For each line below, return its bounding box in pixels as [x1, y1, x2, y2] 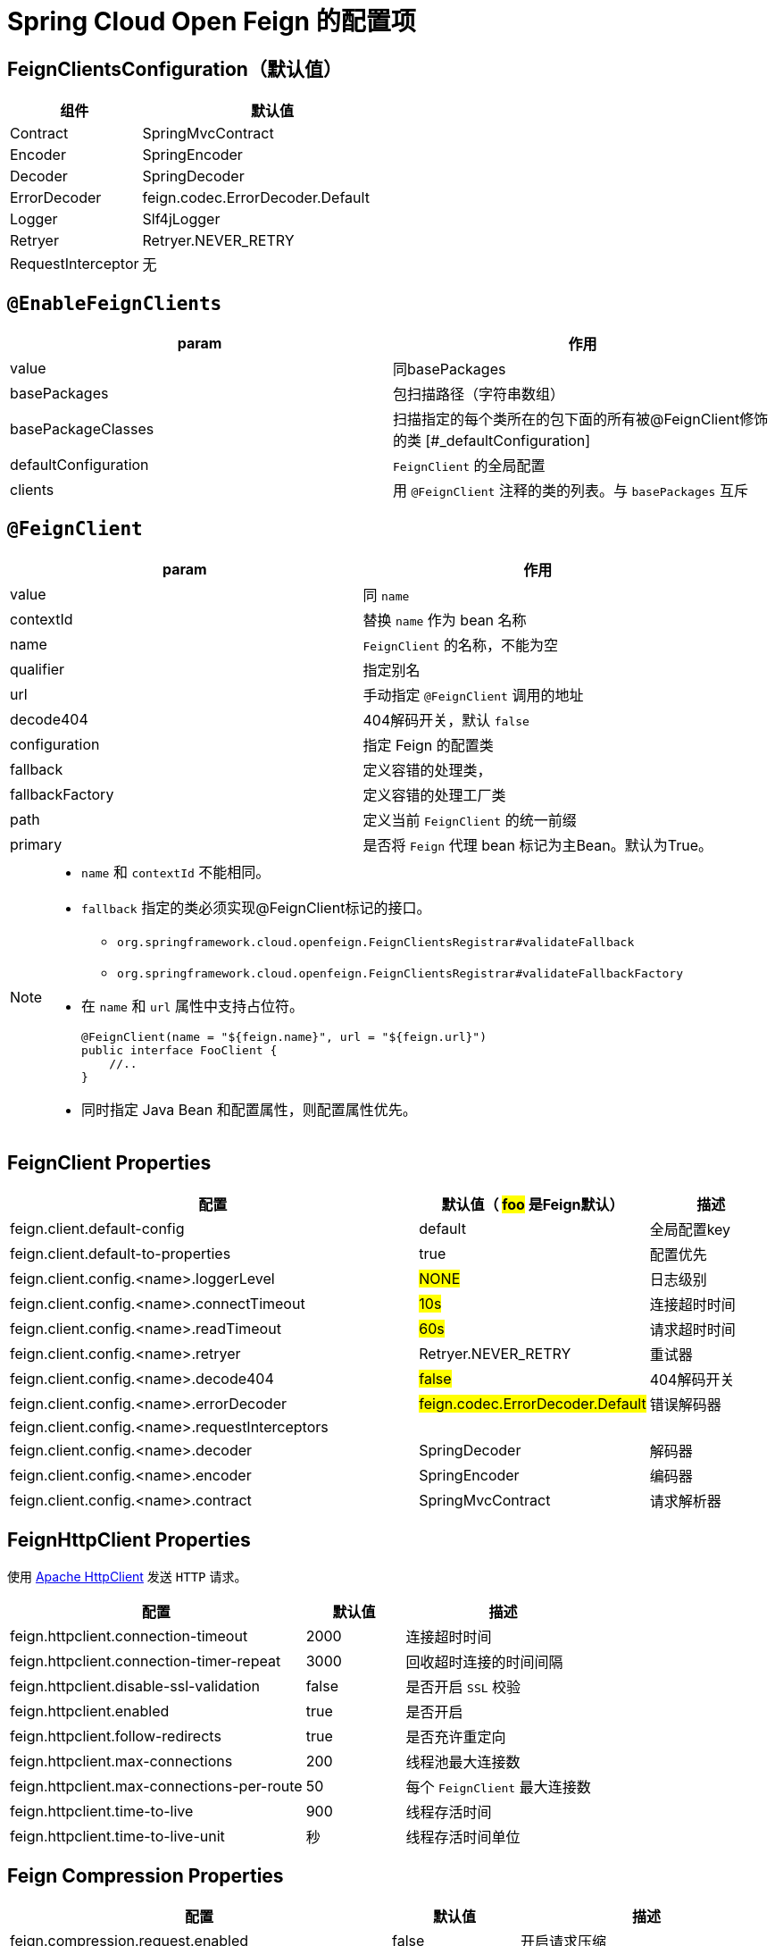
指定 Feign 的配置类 [362, 735, 494, 754]
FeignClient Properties [7, 1152, 212, 1175]
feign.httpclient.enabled [10, 1701, 170, 1720]
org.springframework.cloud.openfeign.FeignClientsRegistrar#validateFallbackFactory [117, 966, 684, 980]
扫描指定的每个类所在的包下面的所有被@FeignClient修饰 [393, 410, 769, 429]
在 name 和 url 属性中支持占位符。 [81, 996, 304, 1015]
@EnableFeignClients [7, 292, 222, 315]
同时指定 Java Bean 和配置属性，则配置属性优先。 [81, 1100, 417, 1119]
